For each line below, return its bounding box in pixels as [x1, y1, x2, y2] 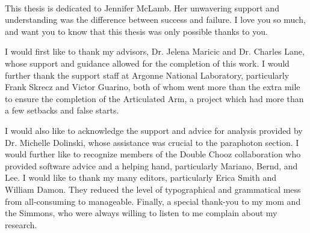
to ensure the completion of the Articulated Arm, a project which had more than [5, 92, 304, 104]
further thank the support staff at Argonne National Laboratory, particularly [5, 68, 290, 81]
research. [5, 218, 37, 231]
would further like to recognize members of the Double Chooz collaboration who [5, 148, 301, 160]
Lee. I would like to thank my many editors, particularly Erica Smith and [5, 171, 276, 184]
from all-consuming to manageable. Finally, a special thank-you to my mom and [5, 195, 301, 207]
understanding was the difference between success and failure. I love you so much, [5, 13, 306, 26]
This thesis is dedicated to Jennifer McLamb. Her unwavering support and [5, 1, 279, 14]
